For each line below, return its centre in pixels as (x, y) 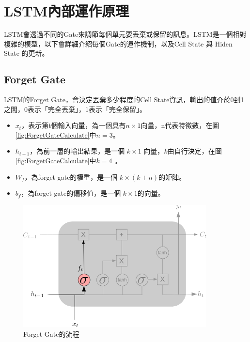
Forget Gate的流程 (51, 334)
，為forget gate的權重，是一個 (71, 177)
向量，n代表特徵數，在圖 (180, 125)
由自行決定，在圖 (195, 151)
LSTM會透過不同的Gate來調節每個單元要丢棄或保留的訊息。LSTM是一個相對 (125, 34)
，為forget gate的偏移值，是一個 (71, 193)
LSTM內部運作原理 (67, 11)
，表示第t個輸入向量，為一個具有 (74, 125)
